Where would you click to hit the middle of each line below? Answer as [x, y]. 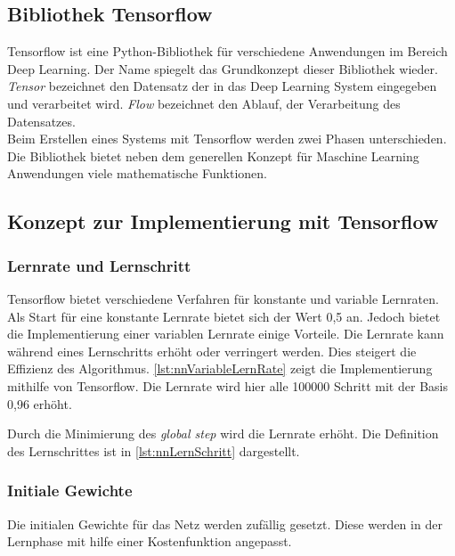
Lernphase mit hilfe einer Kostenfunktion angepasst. [150, 541]
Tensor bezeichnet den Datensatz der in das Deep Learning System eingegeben [222, 86]
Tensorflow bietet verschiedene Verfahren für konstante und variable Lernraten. [223, 298]
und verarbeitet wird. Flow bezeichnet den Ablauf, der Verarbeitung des [204, 103]
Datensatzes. [41, 121]
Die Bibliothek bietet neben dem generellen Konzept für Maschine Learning [213, 155]
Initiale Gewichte [70, 491]
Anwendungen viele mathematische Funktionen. [137, 173]
